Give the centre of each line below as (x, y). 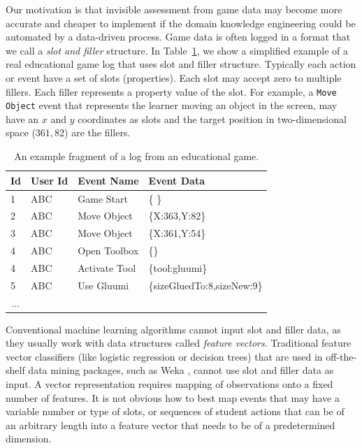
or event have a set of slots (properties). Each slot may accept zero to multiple (174, 77)
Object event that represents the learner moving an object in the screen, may (172, 105)
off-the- (341, 356)
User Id (50, 180)
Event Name (108, 180)
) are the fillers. (97, 132)
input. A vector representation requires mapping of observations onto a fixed (169, 384)
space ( (21, 132)
